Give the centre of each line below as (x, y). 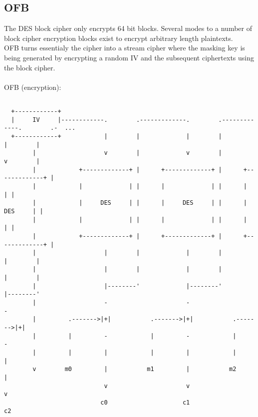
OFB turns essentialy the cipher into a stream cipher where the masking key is (125, 48)
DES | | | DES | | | (174, 203)
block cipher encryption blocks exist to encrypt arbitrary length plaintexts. (119, 38)
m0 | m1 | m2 (150, 369)
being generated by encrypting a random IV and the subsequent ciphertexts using (129, 57)
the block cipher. (30, 67)
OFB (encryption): (33, 87)
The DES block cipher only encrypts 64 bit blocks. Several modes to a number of (128, 28)
